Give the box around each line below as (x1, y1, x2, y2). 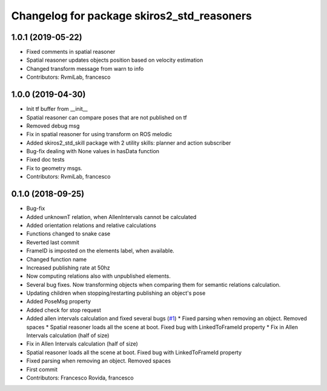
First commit (26, 366, 58, 373)
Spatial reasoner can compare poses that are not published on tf (26, 114, 187, 121)
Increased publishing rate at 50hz (26, 264, 110, 271)
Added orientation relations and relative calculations (26, 222, 157, 229)
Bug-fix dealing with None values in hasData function (26, 148, 160, 155)
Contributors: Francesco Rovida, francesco (26, 374, 134, 381)
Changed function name (26, 255, 87, 263)
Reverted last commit (26, 238, 80, 246)
